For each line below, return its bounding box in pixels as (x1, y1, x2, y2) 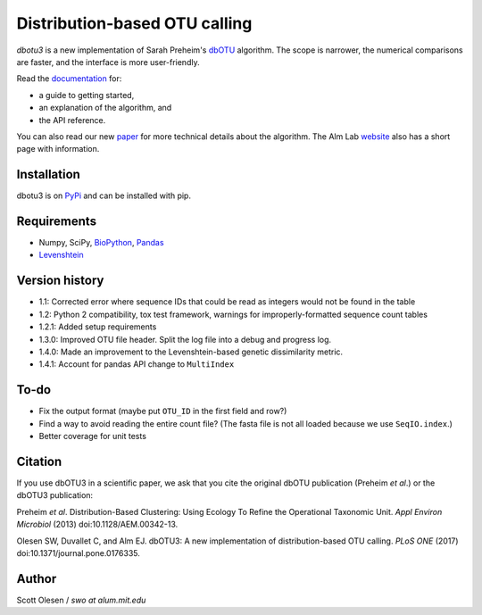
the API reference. (38, 114, 106, 125)
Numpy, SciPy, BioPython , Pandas (38, 237, 164, 248)
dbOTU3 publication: (16, 490, 94, 501)
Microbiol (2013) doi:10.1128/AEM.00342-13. (16, 519, 179, 530)
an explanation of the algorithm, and (38, 103, 172, 113)
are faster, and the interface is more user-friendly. (16, 56, 200, 67)
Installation (16, 167, 80, 182)
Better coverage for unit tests (38, 431, 147, 442)
